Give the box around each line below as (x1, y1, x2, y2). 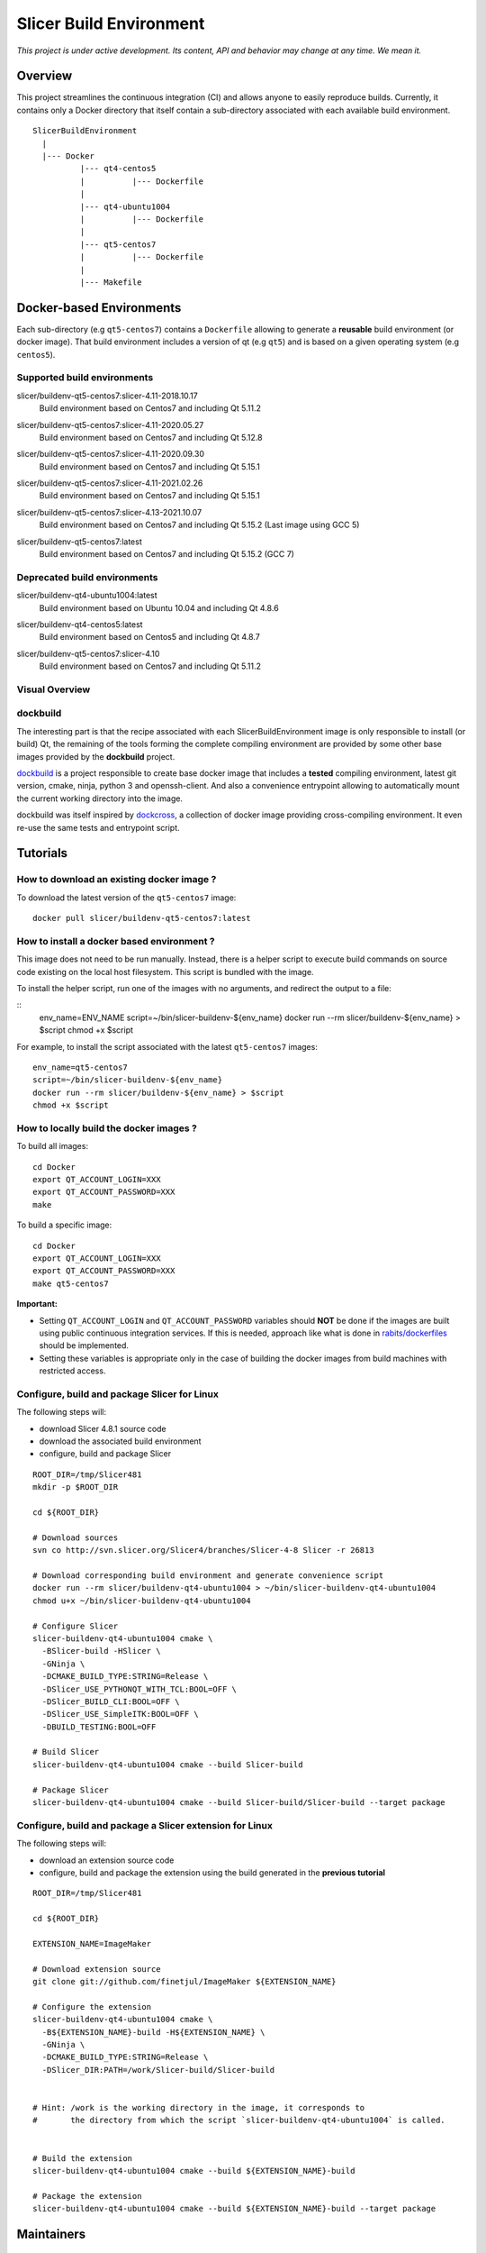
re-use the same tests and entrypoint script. (16, 822, 180, 833)
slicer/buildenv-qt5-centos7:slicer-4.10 (16, 648, 160, 659)
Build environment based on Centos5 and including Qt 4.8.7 (39, 632, 260, 643)
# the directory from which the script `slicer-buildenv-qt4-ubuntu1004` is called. (32, 2115, 445, 2126)
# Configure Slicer (32, 1620, 119, 1631)
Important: (16, 1299, 58, 1309)
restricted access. (39, 1365, 106, 1376)
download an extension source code (39, 1855, 175, 1865)
